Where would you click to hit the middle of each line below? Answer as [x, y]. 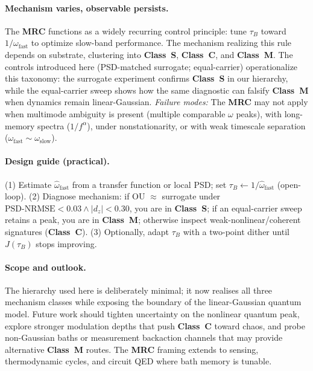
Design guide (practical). [57, 161]
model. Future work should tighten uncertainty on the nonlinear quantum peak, [152, 314]
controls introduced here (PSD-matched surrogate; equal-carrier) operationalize [151, 66]
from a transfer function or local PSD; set [149, 184]
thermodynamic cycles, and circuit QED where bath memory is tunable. [138, 361]
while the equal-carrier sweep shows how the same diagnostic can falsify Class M [157, 90]
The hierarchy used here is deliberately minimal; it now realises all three [139, 290]
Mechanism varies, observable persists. [87, 8]
